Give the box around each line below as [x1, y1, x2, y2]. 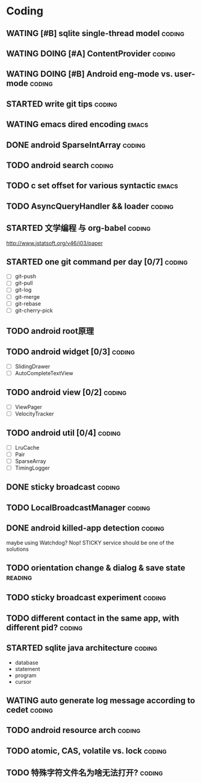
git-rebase [14, 299, 41, 307]
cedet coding [6, 705, 53, 715]
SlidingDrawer [14, 363, 51, 370]
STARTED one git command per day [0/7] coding [6, 257, 188, 267]
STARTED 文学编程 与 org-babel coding [6, 223, 151, 233]
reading [6, 573, 32, 583]
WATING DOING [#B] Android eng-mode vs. [6, 69, 173, 79]
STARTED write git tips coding [6, 99, 117, 109]
